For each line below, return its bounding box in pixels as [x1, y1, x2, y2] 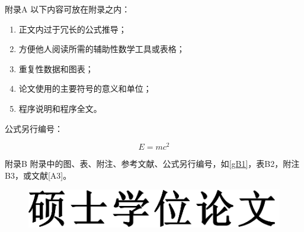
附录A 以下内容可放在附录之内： [5, 3, 130, 15]
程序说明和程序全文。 [18, 102, 102, 114]
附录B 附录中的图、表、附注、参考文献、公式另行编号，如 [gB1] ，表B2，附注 [5, 157, 300, 170]
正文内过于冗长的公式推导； [18, 22, 127, 35]
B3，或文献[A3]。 [5, 169, 72, 181]
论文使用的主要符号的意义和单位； [18, 82, 152, 95]
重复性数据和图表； [18, 62, 94, 75]
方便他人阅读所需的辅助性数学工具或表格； [18, 43, 185, 55]
